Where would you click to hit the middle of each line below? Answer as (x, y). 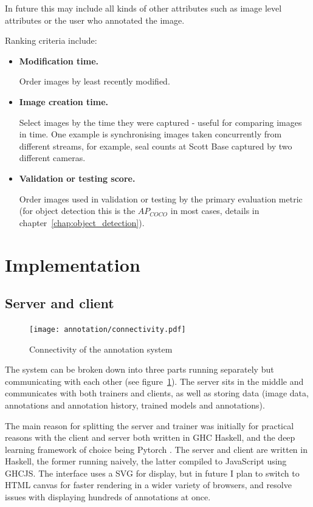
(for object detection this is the (77, 211)
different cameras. (52, 158)
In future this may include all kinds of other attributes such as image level (143, 8)
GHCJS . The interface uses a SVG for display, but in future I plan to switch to (152, 473)
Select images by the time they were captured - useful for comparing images (160, 122)
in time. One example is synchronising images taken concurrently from (150, 134)
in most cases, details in (215, 211)
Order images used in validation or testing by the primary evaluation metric (161, 198)
